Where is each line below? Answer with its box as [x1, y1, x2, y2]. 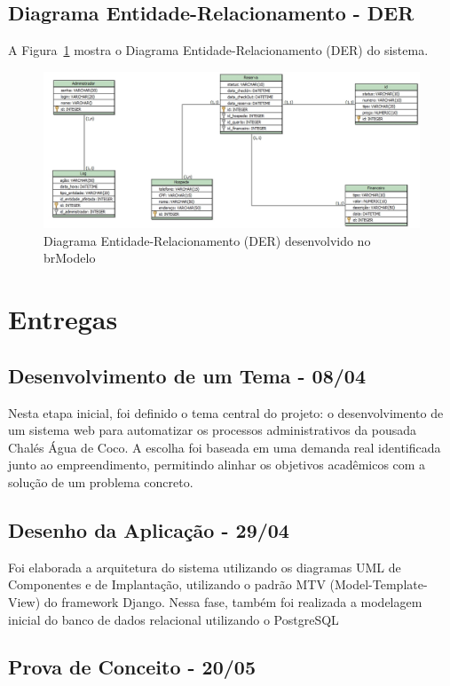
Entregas [8, 301, 118, 337]
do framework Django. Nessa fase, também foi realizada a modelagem [43, 592, 422, 611]
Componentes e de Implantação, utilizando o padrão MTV [8, 575, 326, 594]
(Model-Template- [329, 575, 428, 594]
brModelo [43, 248, 96, 267]
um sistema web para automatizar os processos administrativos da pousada [8, 421, 417, 439]
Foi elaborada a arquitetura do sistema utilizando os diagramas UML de [8, 557, 401, 576]
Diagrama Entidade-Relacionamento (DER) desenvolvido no [43, 231, 371, 249]
